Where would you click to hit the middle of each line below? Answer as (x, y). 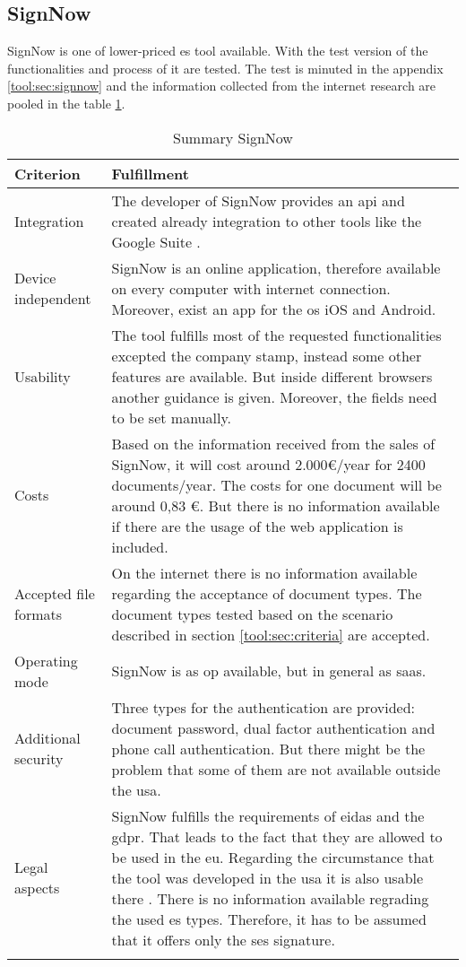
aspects (37, 888)
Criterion (47, 173)
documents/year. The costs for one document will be (276, 484)
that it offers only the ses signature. (223, 939)
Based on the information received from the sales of (273, 443)
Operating (46, 660)
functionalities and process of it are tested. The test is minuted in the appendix (225, 68)
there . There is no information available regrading (270, 898)
